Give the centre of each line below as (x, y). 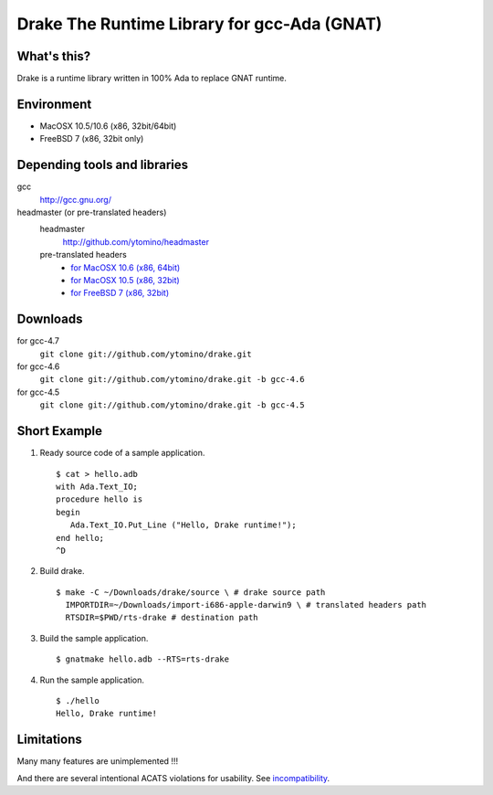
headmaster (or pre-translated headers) (92, 212)
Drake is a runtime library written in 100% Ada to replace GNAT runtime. (152, 79)
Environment (54, 104)
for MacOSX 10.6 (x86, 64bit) (126, 267)
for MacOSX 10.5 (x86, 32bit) (125, 280)
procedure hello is (100, 499)
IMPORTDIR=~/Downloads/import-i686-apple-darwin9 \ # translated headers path (246, 605)
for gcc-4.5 (38, 392)
